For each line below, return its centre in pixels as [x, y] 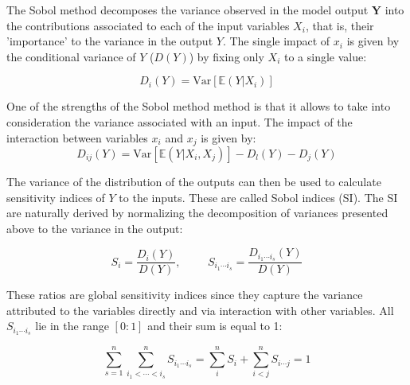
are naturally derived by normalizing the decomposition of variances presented [197, 213]
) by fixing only [226, 56]
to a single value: [325, 56]
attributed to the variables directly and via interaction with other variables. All [200, 310]
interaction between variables [77, 137]
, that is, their [340, 25]
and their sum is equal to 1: [215, 326]
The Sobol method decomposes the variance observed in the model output [187, 10]
